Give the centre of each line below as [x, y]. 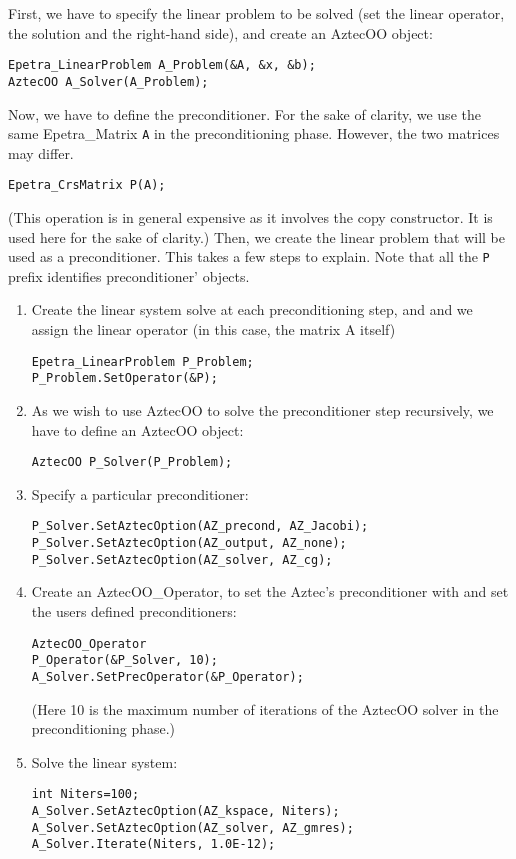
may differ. [41, 152]
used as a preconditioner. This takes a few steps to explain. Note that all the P [249, 256]
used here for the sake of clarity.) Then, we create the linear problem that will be [256, 236]
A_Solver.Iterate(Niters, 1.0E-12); [153, 844]
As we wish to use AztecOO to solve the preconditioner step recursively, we [262, 409]
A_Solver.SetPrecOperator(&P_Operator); [167, 676]
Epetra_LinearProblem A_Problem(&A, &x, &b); [162, 65]
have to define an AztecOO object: [137, 429]
